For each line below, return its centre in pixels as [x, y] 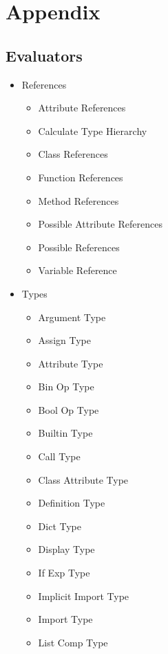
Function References [81, 177]
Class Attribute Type [83, 479]
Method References [78, 200]
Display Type [66, 549]
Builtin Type [65, 433]
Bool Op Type [69, 409]
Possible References [79, 247]
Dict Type [60, 526]
